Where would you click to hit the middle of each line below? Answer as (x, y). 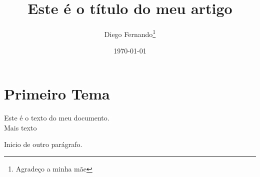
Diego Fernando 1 (130, 33)
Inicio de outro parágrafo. (43, 144)
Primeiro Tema (57, 93)
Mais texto (20, 127)
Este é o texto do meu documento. (57, 117)
